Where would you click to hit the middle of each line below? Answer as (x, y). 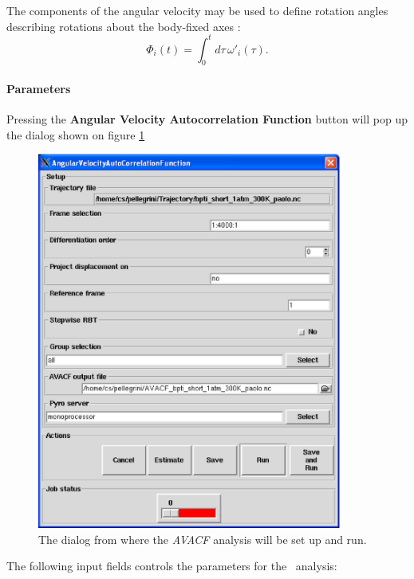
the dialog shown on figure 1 (76, 134)
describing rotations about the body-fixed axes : (124, 26)
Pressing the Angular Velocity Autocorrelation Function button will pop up (207, 119)
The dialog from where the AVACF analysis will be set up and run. (203, 539)
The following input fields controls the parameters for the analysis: (172, 566)
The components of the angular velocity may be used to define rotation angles (197, 10)
